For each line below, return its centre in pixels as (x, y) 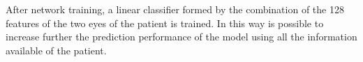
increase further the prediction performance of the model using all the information (181, 37)
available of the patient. (56, 50)
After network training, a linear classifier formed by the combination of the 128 (175, 9)
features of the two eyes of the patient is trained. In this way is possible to (165, 23)
